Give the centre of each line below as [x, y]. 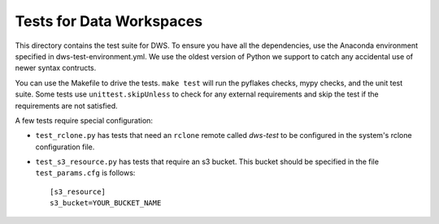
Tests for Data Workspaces [109, 21]
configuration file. [65, 147]
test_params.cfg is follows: [85, 173]
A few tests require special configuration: [84, 120]
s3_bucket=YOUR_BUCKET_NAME [106, 203]
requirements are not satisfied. [66, 106]
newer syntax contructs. [56, 68]
